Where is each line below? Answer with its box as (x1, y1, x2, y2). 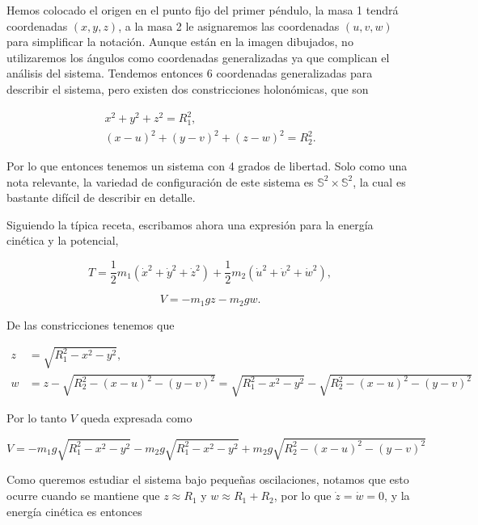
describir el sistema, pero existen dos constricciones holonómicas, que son (6, 80, 369, 97)
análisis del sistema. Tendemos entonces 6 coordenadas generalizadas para (6, 65, 373, 82)
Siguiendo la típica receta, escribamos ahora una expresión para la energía (6, 216, 374, 233)
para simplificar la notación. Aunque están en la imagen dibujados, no (6, 33, 353, 50)
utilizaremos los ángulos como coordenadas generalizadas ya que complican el (6, 48, 390, 65)
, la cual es (353, 173, 406, 190)
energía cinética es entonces (6, 502, 142, 519)
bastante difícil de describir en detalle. (6, 189, 196, 206)
